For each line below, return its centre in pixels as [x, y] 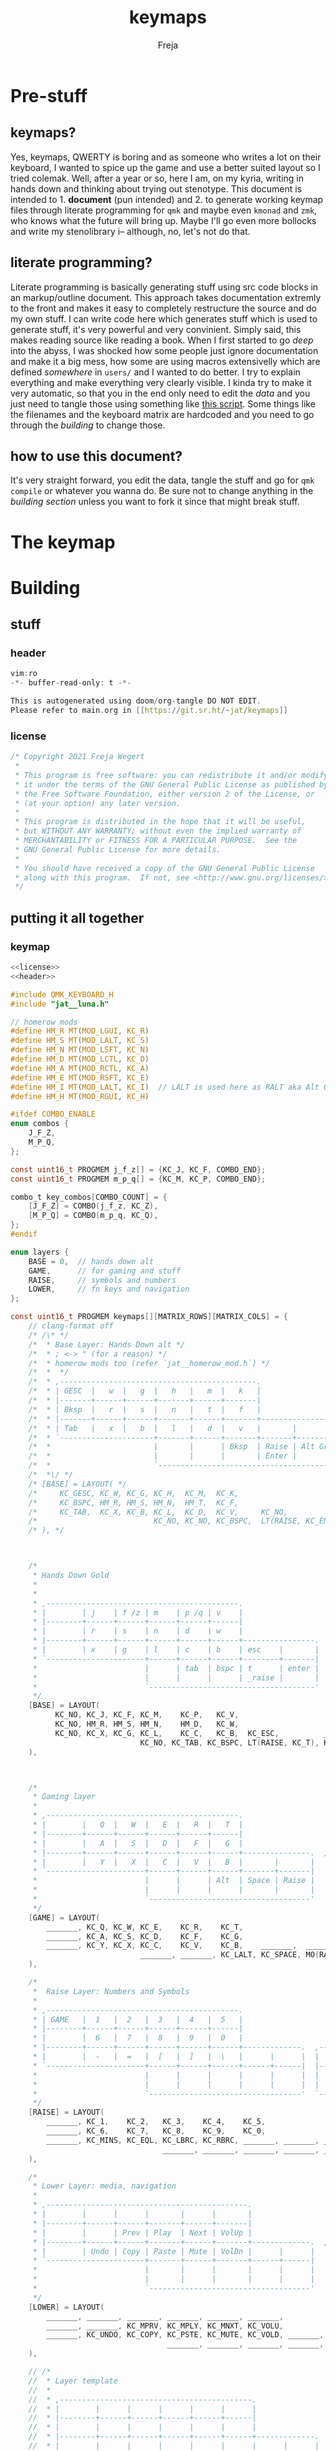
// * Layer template [73, 2381]
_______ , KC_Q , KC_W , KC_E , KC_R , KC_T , [145, 1927]
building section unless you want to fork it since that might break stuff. [155, 502]
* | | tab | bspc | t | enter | [176, 1668]
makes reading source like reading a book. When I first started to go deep [162, 340]
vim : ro [24, 674]
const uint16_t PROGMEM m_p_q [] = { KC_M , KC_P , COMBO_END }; [138, 1179]
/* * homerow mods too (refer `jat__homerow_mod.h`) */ [149, 1363]
